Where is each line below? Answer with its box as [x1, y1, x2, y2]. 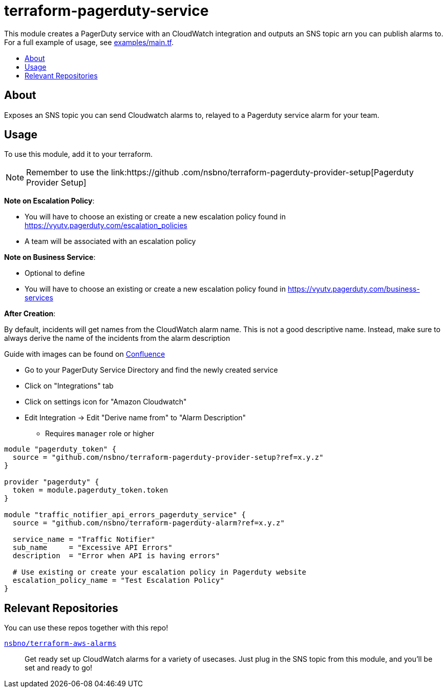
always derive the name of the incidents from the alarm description [4, 334, 230, 343]
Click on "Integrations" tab [25, 381, 114, 391]
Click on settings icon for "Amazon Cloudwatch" [25, 397, 187, 406]
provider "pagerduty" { [4, 478, 99, 486]
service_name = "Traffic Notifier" [12, 535, 156, 544]
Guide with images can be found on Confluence [4, 350, 165, 359]
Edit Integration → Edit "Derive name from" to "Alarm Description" [25, 413, 246, 422]
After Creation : [4, 309, 56, 318]
